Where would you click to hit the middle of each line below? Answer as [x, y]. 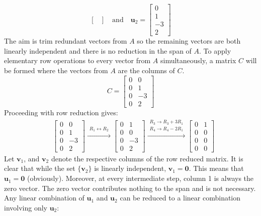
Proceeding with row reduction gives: [61, 112]
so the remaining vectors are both [189, 41]
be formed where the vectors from [56, 70]
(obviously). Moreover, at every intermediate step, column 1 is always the [141, 178]
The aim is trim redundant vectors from [66, 41]
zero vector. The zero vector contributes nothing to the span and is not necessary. [130, 188]
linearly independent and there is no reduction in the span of [98, 50]
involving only [26, 207]
